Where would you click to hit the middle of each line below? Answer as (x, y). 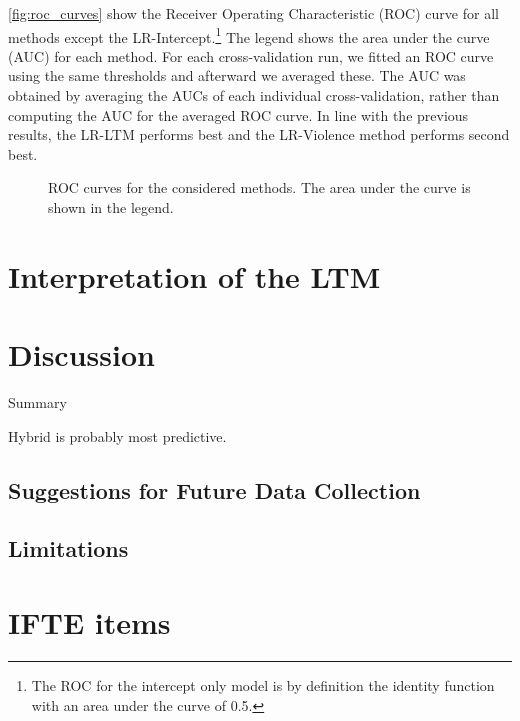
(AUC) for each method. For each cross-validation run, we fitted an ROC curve (251, 55)
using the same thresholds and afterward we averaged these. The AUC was (237, 75)
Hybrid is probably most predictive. (117, 435)
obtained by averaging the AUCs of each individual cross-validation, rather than (254, 95)
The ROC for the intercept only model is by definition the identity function (263, 684)
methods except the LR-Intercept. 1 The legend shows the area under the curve (249, 35)
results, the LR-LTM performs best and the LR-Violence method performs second (259, 134)
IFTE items (89, 622)
